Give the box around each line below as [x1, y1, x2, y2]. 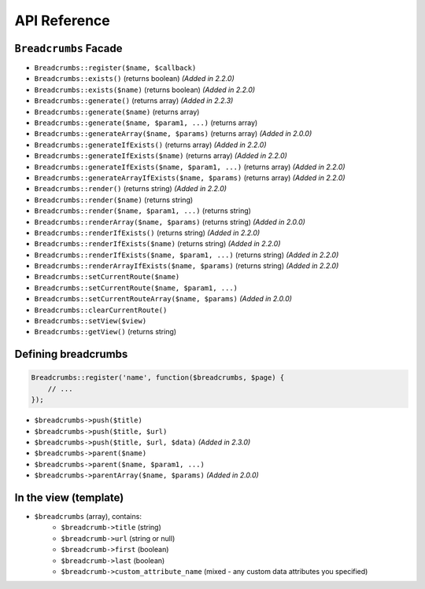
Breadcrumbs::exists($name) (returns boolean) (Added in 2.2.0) [34, 85, 256, 94]
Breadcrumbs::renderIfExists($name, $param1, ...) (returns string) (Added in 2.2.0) [34, 250, 339, 260]
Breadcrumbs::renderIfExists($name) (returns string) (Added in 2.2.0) [34, 239, 281, 248]
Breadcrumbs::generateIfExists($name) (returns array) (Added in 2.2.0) [34, 151, 287, 160]
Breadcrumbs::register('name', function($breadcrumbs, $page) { [31, 374, 285, 382]
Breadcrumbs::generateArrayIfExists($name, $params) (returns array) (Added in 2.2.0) [34, 173, 346, 182]
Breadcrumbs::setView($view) [34, 317, 147, 326]
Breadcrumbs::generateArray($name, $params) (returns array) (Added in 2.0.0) [34, 129, 312, 138]
